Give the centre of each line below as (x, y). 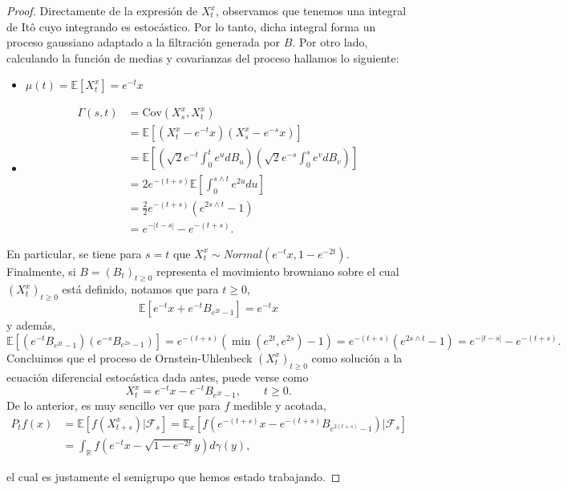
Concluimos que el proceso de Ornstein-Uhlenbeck (130, 357)
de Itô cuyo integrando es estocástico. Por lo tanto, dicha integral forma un (191, 26)
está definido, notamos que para (140, 289)
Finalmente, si (41, 271)
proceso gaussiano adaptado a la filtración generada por (144, 42)
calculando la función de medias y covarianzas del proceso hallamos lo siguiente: (203, 57)
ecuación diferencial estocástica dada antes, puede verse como (158, 377)
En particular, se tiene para (74, 253)
